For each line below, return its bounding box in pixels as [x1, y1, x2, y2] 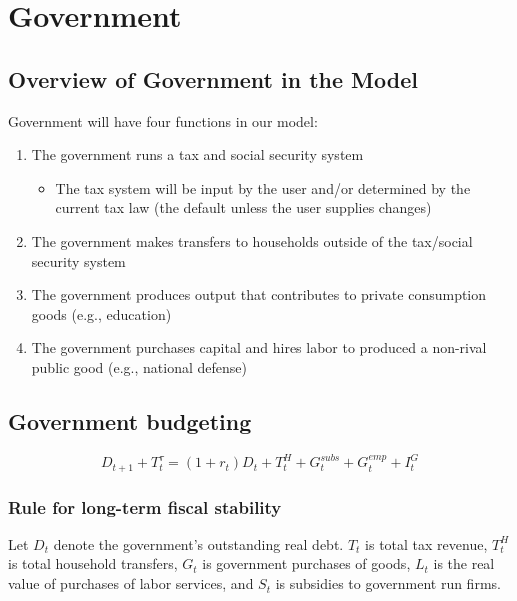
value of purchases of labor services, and [8, 573, 254, 594]
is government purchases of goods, [202, 553, 411, 574]
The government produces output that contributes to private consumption [31, 284, 487, 305]
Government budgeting [8, 405, 252, 436]
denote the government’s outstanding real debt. [53, 533, 344, 554]
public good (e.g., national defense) [31, 356, 247, 377]
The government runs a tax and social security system [31, 144, 364, 165]
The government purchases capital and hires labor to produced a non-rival [31, 337, 487, 358]
